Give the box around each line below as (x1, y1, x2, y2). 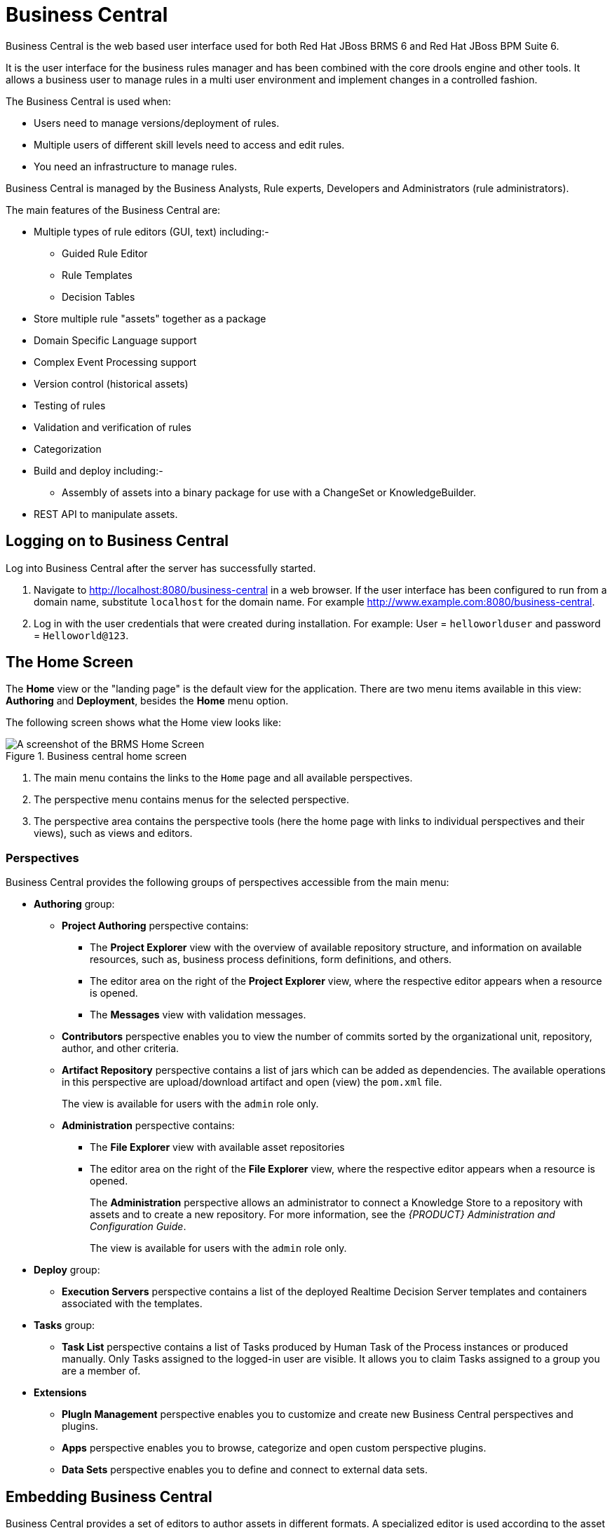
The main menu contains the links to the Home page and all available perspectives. (34, 772, 413, 784)
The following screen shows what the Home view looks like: (6, 716, 282, 729)
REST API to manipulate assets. (34, 507, 178, 520)
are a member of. (62, 1365, 141, 1377)
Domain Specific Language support (34, 334, 197, 346)
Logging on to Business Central (6, 532, 229, 550)
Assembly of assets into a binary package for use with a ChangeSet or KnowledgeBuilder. (62, 486, 476, 498)
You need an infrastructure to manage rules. (34, 160, 237, 172)
